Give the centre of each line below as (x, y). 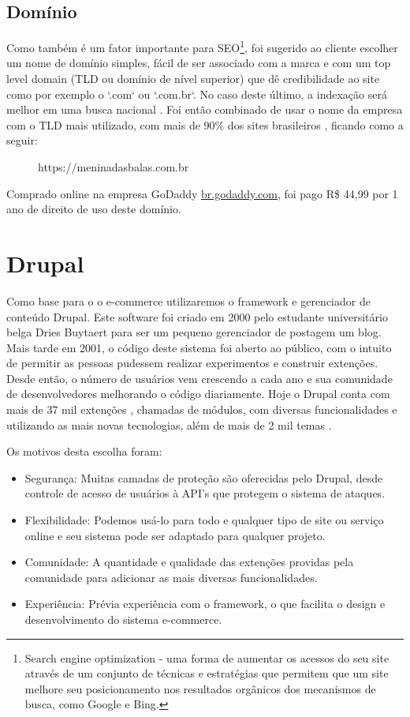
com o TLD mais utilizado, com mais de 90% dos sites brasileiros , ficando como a (205, 124)
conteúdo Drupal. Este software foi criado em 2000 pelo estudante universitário (197, 316)
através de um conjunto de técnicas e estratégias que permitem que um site (207, 673)
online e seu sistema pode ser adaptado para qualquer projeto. (175, 535)
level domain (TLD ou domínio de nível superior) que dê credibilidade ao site (193, 79)
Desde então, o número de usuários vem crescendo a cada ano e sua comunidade (199, 378)
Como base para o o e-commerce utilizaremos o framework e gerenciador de (188, 300)
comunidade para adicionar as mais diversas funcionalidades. (171, 577)
